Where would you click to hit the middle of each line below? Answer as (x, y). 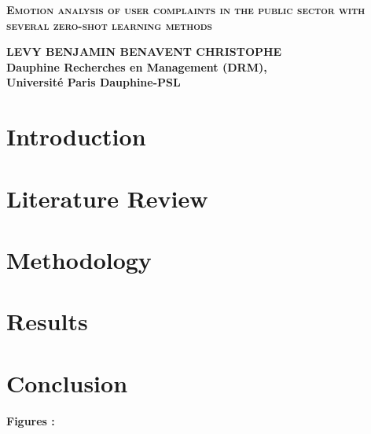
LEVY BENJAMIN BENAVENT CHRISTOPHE (144, 51)
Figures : (31, 420)
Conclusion (67, 383)
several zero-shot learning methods (109, 25)
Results (47, 321)
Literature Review (107, 198)
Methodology (79, 259)
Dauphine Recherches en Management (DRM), (137, 66)
